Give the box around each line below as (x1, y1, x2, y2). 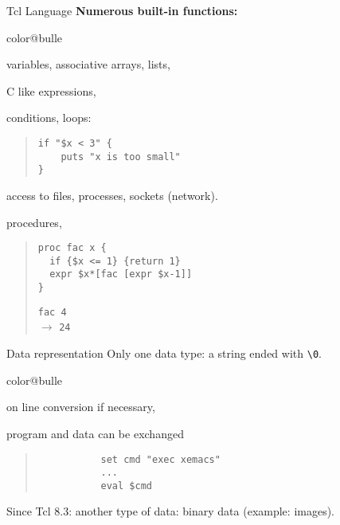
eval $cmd (100, 480, 152, 492)
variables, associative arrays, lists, (6, 56, 170, 72)
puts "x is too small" (61, 151, 181, 163)
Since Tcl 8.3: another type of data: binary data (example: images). (6, 503, 335, 519)
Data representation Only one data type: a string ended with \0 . (6, 345, 322, 362)
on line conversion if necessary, (6, 398, 155, 415)
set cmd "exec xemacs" (100, 453, 221, 465)
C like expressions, (6, 82, 96, 99)
